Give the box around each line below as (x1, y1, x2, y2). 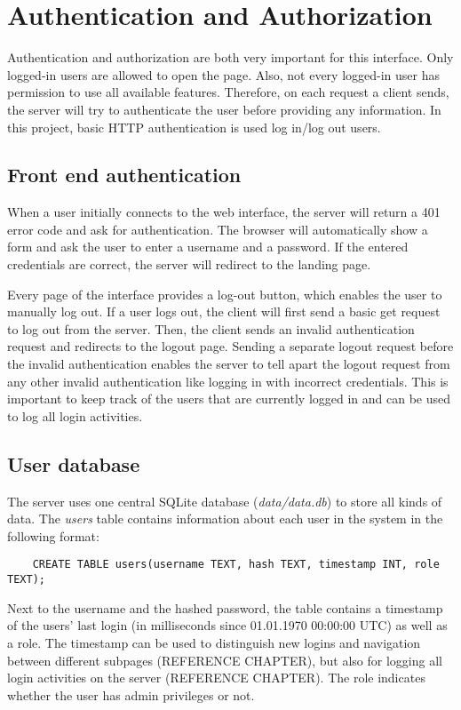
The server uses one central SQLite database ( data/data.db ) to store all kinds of (7, 491, 442, 510)
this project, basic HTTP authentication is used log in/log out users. (7, 117, 381, 136)
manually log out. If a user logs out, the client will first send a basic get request (7, 302, 441, 321)
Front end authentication (7, 161, 242, 188)
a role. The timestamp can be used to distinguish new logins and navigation (7, 633, 421, 651)
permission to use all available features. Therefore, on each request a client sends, (7, 83, 449, 101)
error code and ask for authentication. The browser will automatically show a (7, 219, 428, 238)
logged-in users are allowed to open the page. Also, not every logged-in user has (7, 65, 441, 84)
